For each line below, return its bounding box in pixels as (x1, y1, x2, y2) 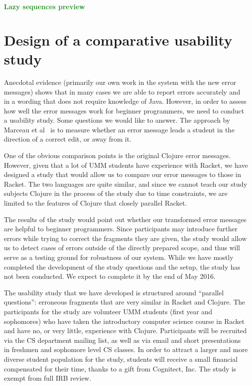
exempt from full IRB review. (4, 373, 92, 383)
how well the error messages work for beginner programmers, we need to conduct (4, 105, 244, 115)
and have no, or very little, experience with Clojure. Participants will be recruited (4, 325, 247, 336)
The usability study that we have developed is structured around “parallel (4, 287, 224, 297)
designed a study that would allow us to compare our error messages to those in (4, 169, 241, 179)
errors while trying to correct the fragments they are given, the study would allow (4, 233, 247, 243)
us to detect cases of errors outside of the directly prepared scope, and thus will (4, 242, 240, 253)
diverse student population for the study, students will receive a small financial (4, 354, 238, 364)
